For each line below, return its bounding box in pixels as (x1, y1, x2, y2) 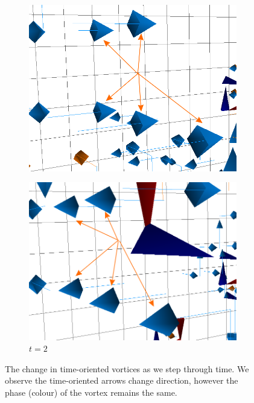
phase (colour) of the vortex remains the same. (5, 386, 177, 398)
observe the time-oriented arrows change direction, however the (5, 374, 238, 387)
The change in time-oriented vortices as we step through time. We (5, 362, 249, 375)
